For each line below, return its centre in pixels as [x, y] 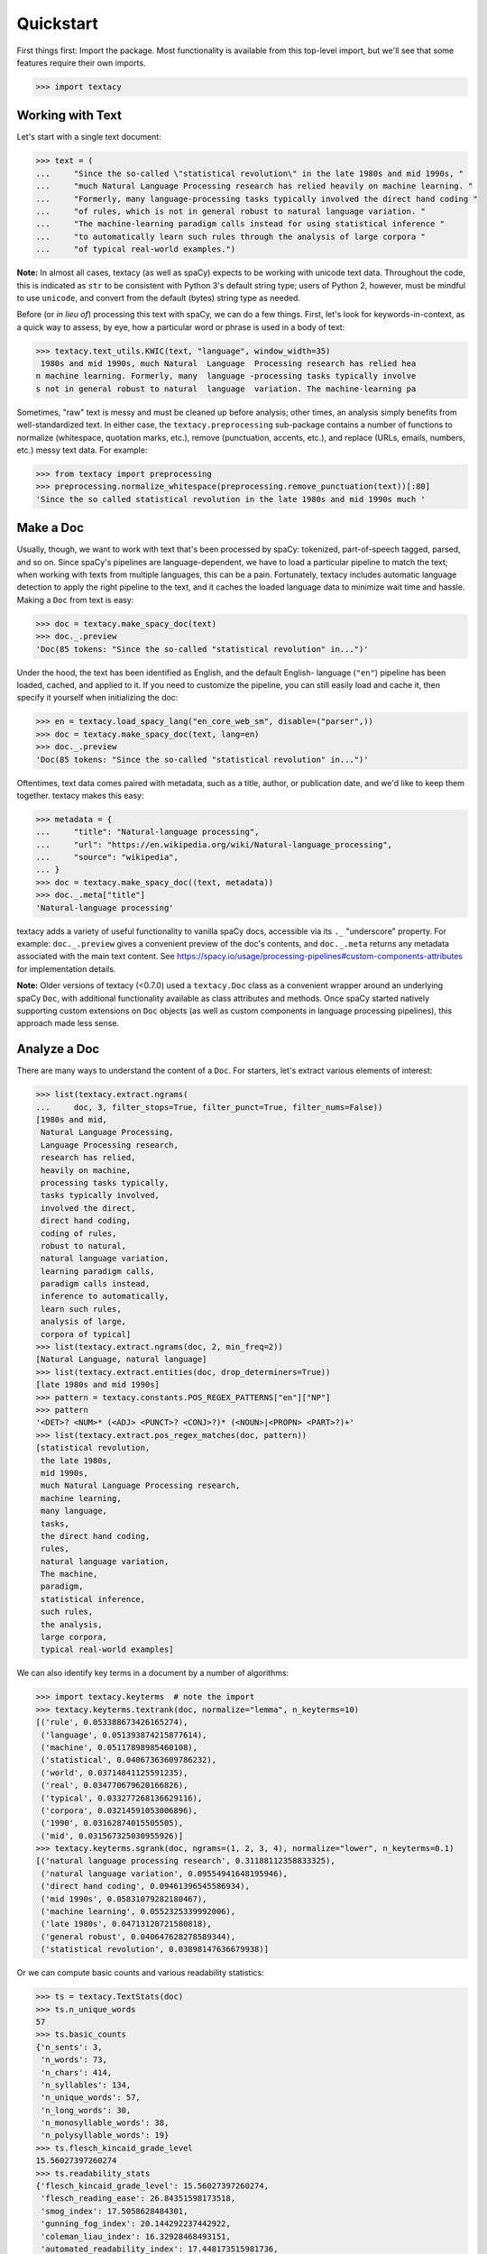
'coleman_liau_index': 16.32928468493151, [136, 2236]
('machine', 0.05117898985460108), [119, 1747]
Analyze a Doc [58, 1049]
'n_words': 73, [74, 2060]
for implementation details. [66, 968]
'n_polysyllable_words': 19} [105, 2135]
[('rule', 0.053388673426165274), [112, 1723]
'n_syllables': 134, [86, 2084]
